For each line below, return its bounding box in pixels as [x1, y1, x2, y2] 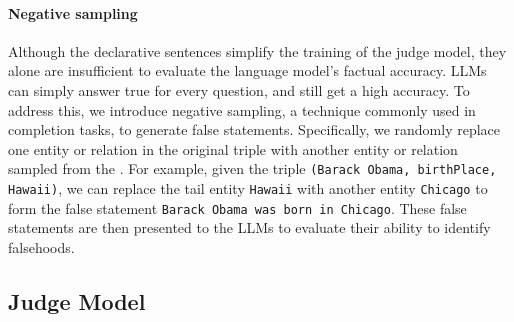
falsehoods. [8, 236, 75, 257]
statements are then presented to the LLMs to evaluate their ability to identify [8, 217, 491, 238]
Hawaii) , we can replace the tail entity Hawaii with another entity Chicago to [8, 178, 488, 199]
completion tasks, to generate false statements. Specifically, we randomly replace [8, 119, 501, 140]
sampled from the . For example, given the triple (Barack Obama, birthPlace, [8, 158, 497, 179]
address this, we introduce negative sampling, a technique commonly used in [8, 99, 476, 120]
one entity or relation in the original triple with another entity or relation [8, 138, 458, 159]
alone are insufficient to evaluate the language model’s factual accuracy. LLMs [8, 60, 487, 81]
